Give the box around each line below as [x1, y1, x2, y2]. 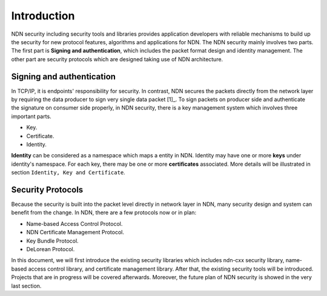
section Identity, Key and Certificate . [11, 169, 125, 176]
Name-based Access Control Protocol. [26, 220, 123, 227]
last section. [11, 282, 42, 289]
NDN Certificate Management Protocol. [26, 229, 124, 236]
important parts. [11, 113, 51, 120]
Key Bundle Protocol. [26, 237, 79, 245]
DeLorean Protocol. [26, 246, 75, 252]
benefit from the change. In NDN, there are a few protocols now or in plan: [11, 209, 197, 216]
